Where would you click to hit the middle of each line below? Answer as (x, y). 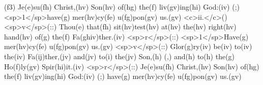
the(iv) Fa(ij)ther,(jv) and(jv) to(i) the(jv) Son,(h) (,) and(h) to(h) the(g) (120, 56)
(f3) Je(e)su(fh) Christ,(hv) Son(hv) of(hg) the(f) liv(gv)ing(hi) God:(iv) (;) (122, 7)
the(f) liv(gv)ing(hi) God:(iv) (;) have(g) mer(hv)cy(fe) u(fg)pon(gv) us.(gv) (123, 76)
